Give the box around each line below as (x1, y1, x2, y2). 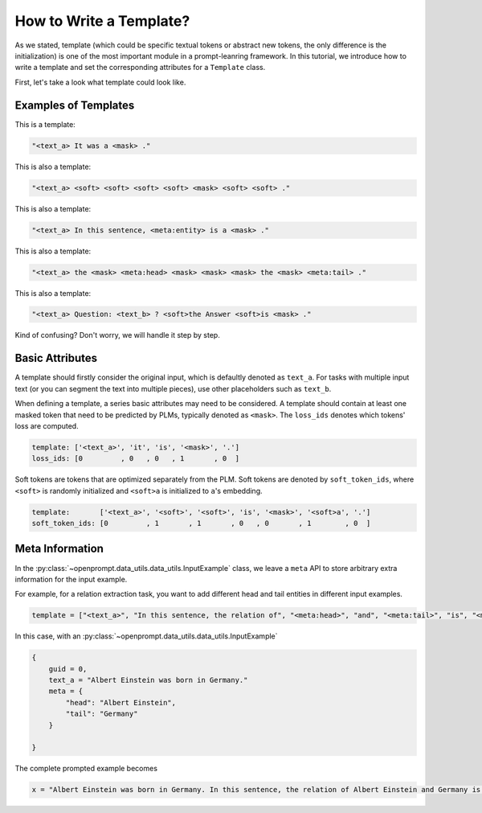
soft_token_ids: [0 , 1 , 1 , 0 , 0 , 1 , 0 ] (31, 519, 371, 528)
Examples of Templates (14, 98, 135, 112)
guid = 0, (48, 664, 88, 673)
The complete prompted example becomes (14, 764, 158, 774)
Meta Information (14, 542, 104, 556)
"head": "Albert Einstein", (65, 698, 177, 707)
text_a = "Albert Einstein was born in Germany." (48, 675, 248, 685)
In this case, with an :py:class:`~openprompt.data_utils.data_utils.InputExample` (14, 631, 278, 641)
